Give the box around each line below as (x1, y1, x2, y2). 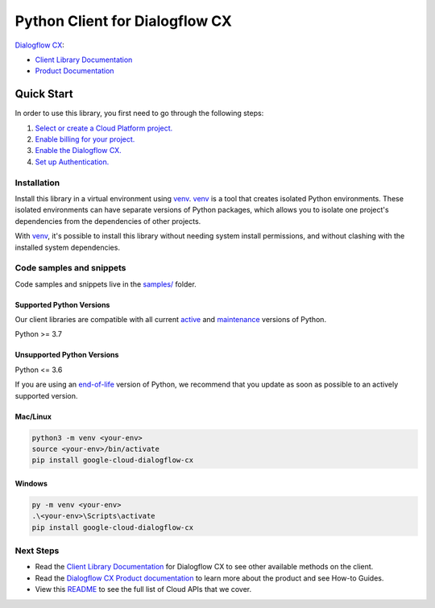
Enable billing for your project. (35, 134, 135, 144)
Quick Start (14, 87, 73, 101)
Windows (14, 478, 48, 488)
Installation (14, 177, 60, 188)
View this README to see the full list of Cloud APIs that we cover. (35, 585, 252, 594)
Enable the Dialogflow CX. (35, 146, 122, 155)
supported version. (14, 391, 78, 400)
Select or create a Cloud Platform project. (35, 123, 173, 133)
